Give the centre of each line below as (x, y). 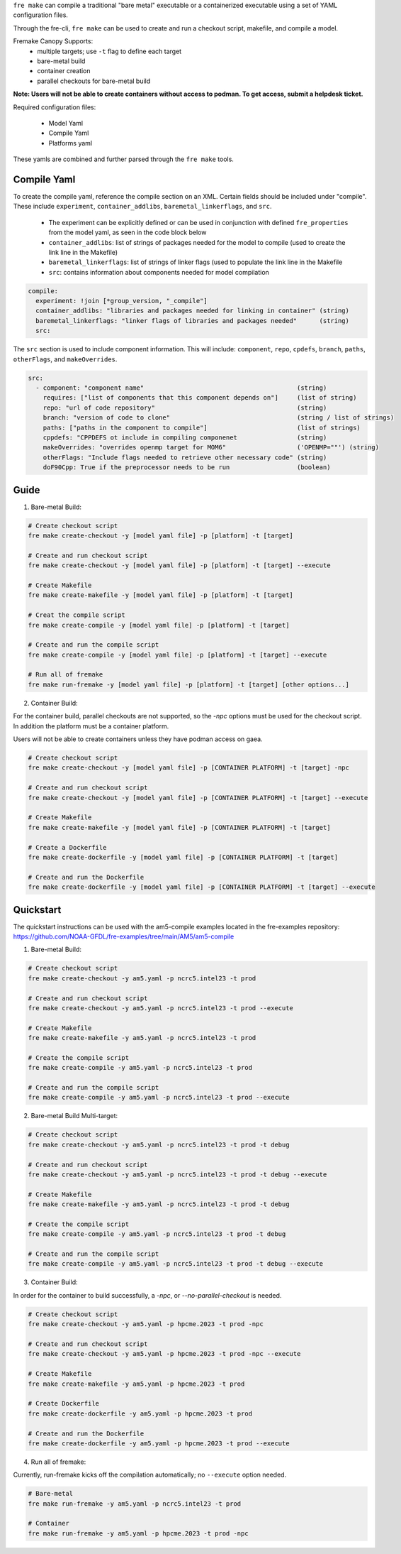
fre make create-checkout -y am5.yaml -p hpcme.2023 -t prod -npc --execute (164, 1354)
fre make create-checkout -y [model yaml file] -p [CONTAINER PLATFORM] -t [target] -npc (189, 768)
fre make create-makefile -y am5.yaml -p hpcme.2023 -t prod (136, 1384)
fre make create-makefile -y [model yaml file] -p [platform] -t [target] (161, 595)
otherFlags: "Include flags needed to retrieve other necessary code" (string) (185, 457)
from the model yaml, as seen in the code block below (128, 232)
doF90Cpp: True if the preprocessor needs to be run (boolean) (187, 467)
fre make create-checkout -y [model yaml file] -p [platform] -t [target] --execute (179, 565)
